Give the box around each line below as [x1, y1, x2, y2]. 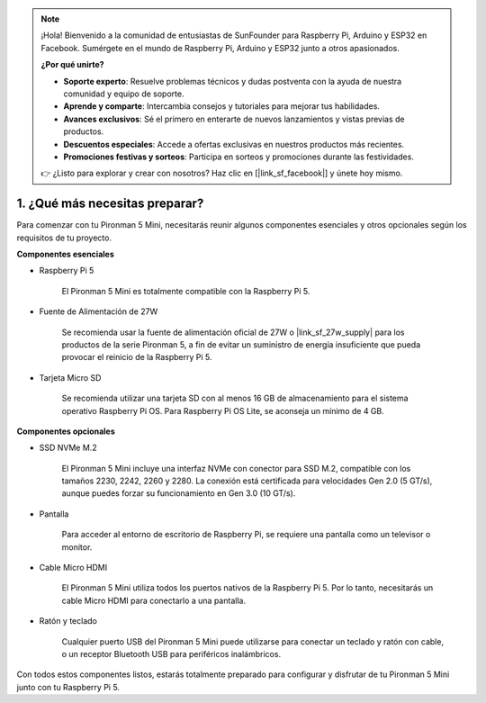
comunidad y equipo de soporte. [63, 88, 184, 99]
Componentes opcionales [16, 426, 116, 437]
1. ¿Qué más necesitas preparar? [16, 196, 204, 212]
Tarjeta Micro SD [39, 372, 102, 383]
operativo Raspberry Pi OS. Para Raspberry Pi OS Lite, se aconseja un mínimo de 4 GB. [61, 405, 384, 416]
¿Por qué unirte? [40, 59, 104, 70]
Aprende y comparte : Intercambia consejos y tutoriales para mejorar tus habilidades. [63, 101, 380, 112]
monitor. [61, 541, 93, 553]
